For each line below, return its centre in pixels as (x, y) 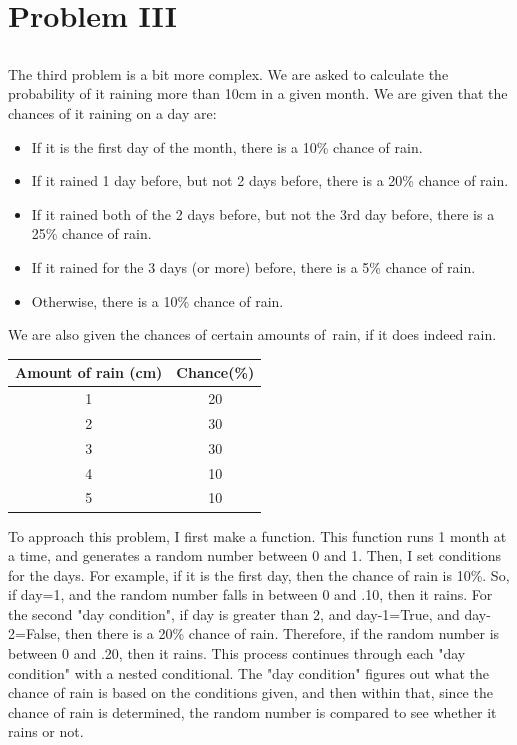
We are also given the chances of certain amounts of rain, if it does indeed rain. (252, 334)
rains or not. (46, 731)
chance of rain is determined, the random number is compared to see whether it (252, 711)
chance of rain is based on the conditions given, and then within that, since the (250, 692)
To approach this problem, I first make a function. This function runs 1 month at (257, 535)
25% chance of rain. (91, 233)
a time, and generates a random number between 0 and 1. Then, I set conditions (255, 555)
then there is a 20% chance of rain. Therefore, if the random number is (282, 633)
